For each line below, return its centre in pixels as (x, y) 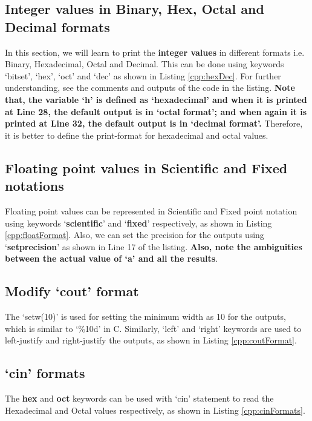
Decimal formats (57, 26)
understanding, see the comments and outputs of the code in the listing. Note (150, 88)
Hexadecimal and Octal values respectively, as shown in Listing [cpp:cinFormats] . (155, 410)
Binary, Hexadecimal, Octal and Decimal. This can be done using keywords (145, 64)
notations (34, 186)
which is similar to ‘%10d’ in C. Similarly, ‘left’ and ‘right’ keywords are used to (153, 328)
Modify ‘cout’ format (72, 291)
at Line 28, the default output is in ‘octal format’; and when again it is (156, 111)
